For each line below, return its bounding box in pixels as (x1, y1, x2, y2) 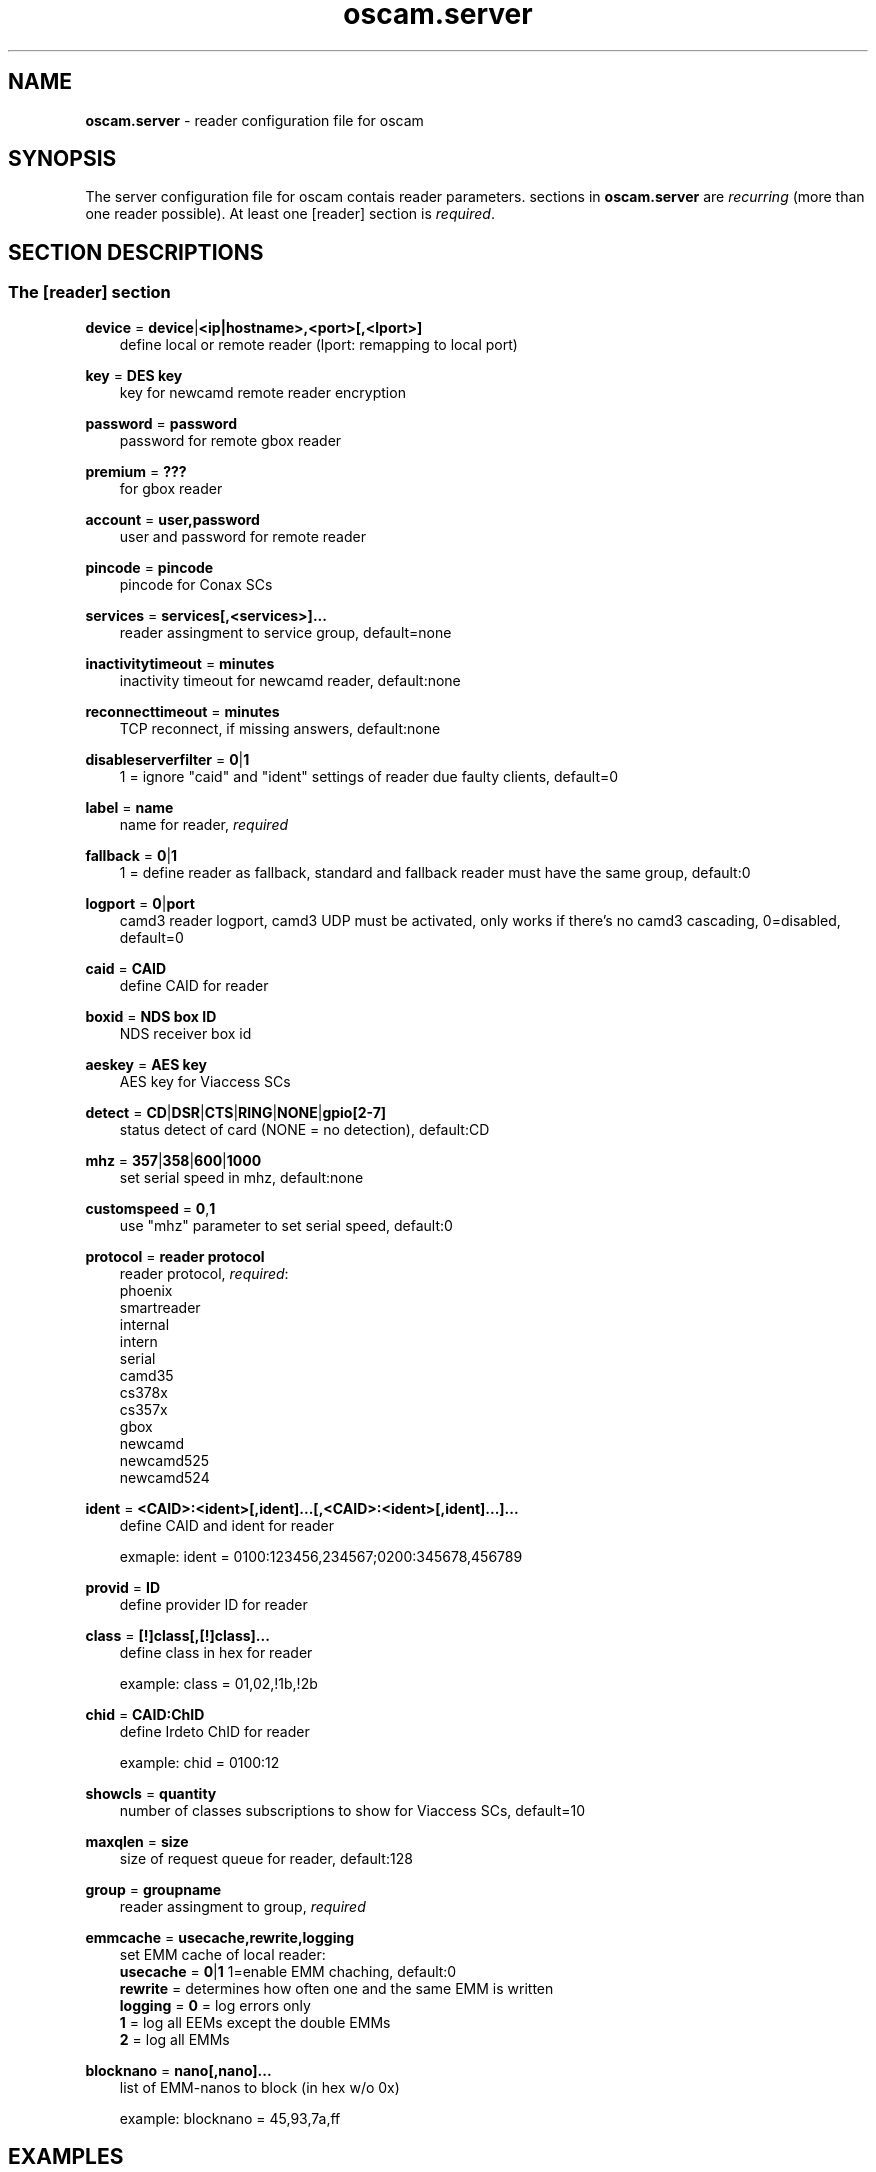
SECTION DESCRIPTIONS (8, 239, 264, 265)
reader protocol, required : (119, 1264, 289, 1282)
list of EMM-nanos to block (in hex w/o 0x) (119, 2078, 400, 2096)
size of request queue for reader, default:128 (119, 1849, 413, 1867)
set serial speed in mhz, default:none (119, 1168, 364, 1186)
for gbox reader (119, 479, 223, 497)
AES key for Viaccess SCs (119, 1072, 291, 1090)
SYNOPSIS (8, 146, 117, 172)
